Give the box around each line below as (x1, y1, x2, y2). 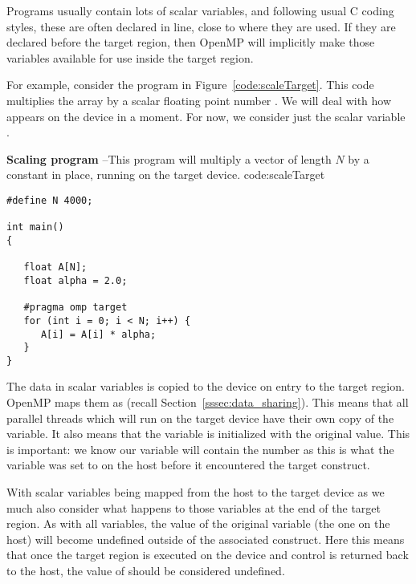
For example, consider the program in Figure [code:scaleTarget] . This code (6, 76, 374, 93)
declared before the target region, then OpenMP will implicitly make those (6, 34, 375, 51)
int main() (6, 221, 64, 233)
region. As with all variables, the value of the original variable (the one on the (6, 515, 390, 532)
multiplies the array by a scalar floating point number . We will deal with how (6, 91, 392, 108)
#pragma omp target (23, 302, 128, 314)
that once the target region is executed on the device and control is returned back (6, 546, 409, 563)
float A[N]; (23, 262, 88, 274)
